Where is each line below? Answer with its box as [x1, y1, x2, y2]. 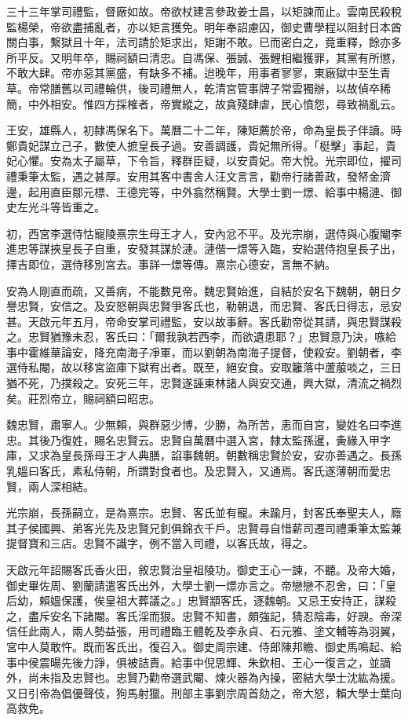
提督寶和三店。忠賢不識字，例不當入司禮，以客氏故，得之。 [6, 535, 314, 551]
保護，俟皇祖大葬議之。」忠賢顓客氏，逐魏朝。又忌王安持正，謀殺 [60, 592, 396, 609]
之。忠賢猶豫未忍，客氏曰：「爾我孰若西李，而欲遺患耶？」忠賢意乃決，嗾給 [6, 328, 396, 345]
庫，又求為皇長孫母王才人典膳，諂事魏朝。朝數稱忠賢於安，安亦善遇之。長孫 [6, 447, 402, 463]
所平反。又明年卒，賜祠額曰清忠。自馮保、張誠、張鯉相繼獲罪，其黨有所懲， [6, 49, 402, 65]
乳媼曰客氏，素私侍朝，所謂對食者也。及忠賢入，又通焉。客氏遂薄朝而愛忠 [6, 463, 391, 479]
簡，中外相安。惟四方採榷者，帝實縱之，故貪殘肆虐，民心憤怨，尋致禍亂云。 [6, 95, 402, 112]
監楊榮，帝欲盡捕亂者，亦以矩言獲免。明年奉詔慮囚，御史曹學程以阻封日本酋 [6, 18, 402, 35]
